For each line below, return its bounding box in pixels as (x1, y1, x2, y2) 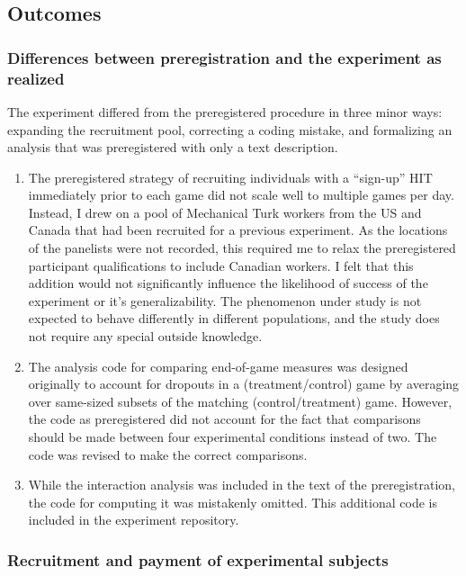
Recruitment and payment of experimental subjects (7, 548, 389, 571)
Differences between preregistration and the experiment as (7, 46, 442, 68)
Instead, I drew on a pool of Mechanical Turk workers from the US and (28, 202, 422, 221)
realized (7, 67, 65, 89)
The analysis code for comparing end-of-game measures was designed (28, 356, 408, 375)
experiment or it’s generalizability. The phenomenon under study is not (28, 291, 422, 310)
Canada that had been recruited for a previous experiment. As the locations (28, 220, 448, 239)
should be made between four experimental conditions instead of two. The (28, 427, 437, 446)
